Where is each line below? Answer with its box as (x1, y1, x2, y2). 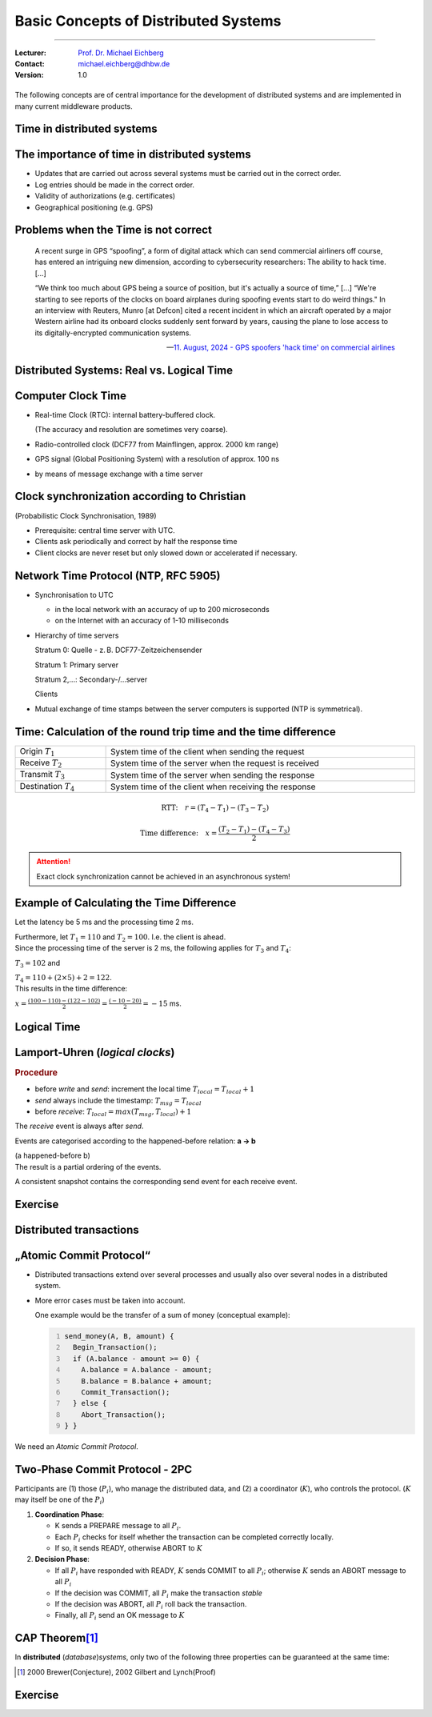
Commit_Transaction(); (81, 1388, 170, 1397)
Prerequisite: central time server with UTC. (34, 525, 175, 535)
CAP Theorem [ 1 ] (14, 1631, 99, 1645)
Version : (14, 70, 44, 80)
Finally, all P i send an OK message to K (54, 1611, 186, 1622)
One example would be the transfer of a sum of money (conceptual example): (34, 1311, 291, 1320)
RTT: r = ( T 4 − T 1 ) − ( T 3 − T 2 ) (161, 803, 270, 814)
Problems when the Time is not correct (14, 223, 212, 237)
